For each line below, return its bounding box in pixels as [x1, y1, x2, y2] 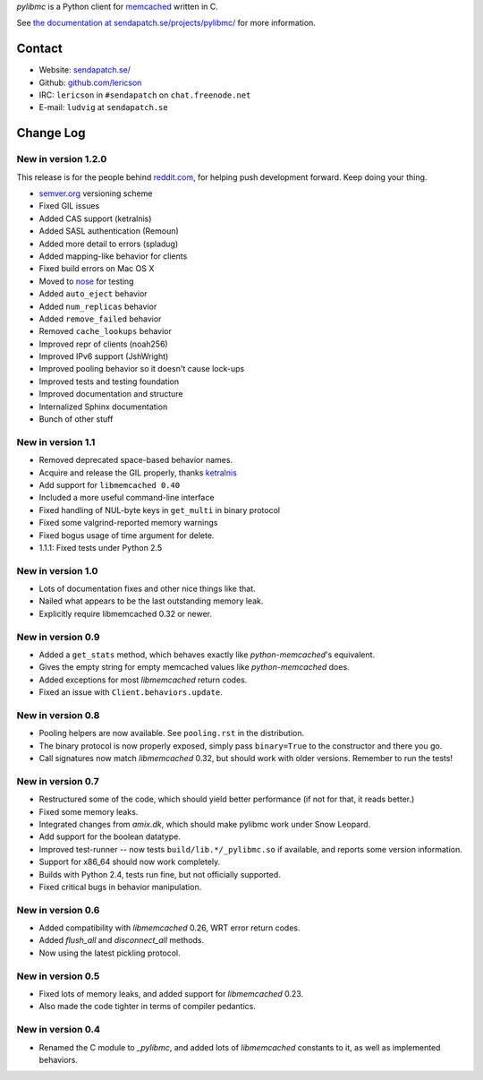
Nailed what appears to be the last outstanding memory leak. [38, 596, 264, 606]
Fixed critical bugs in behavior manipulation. [38, 881, 202, 892]
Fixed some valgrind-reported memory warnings [38, 518, 218, 528]
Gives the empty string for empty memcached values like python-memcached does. [38, 662, 350, 673]
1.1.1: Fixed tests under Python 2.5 [38, 542, 163, 553]
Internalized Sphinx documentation [38, 401, 168, 412]
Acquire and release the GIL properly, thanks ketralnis [38, 467, 237, 478]
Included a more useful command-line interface [38, 493, 215, 503]
